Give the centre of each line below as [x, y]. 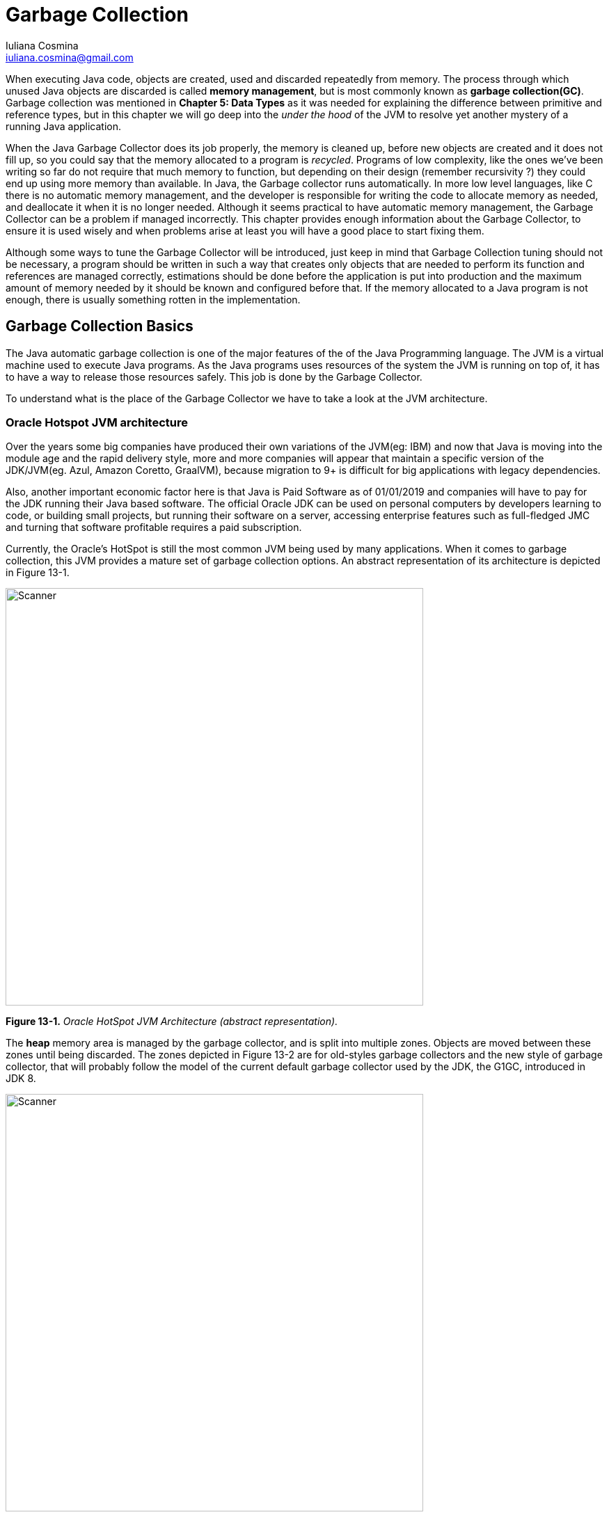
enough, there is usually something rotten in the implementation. [153, 299]
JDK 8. [21, 1079]
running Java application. [63, 126]
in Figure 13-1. [38, 573]
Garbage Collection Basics [100, 326]
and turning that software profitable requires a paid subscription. [154, 527]
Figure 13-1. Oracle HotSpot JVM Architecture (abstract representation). [172, 1022]
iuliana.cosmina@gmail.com [70, 57]
